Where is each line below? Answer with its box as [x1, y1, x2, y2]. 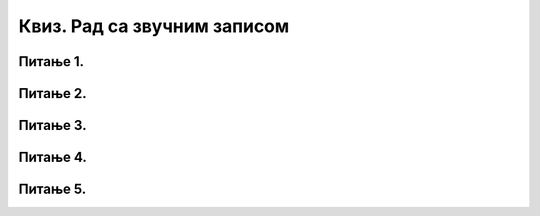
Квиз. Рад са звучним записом [18, 15, 290, 37]
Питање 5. [18, 181, 87, 198]
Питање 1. [18, 53, 85, 70]
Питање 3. [18, 117, 87, 134]
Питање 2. [18, 85, 87, 102]
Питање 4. [18, 149, 87, 166]
